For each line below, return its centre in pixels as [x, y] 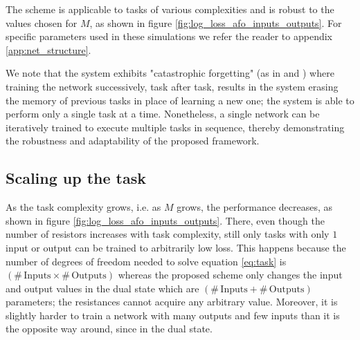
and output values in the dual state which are [102, 288]
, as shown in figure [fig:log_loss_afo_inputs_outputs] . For [216, 22]
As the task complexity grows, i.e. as [83, 207]
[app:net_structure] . [48, 49]
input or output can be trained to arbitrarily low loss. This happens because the [176, 247]
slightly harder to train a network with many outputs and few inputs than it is [173, 315]
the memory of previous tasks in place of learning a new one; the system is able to [180, 100]
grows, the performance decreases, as [255, 207]
